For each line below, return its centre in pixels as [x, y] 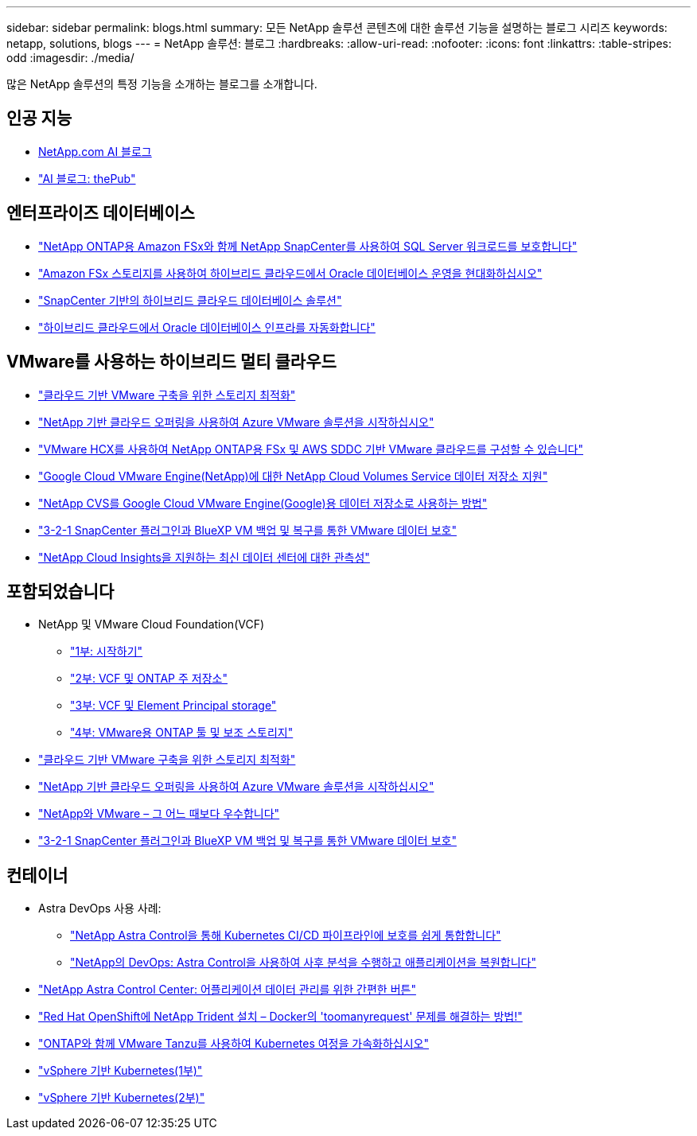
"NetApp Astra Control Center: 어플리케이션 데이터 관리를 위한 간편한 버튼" [227, 990]
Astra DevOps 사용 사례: [100, 908]
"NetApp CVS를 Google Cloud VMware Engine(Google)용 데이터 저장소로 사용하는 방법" [263, 503]
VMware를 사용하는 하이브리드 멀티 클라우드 [171, 362]
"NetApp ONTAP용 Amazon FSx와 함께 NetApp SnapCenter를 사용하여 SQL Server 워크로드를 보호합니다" [308, 246]
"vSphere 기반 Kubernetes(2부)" [122, 1098]
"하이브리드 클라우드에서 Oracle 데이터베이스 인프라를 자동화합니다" [207, 327]
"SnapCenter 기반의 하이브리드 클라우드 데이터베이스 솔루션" [190, 300]
